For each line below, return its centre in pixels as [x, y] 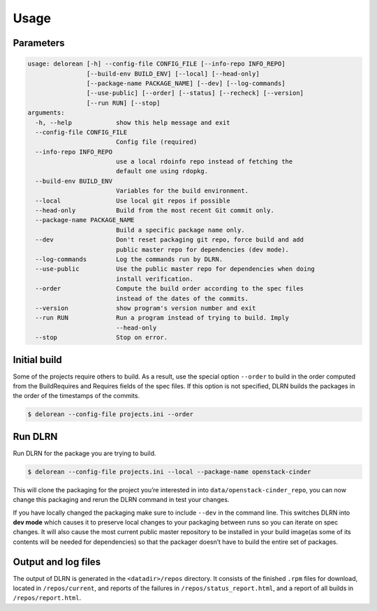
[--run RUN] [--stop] [123, 103]
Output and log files [57, 562]
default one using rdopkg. [162, 171]
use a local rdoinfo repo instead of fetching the [204, 162]
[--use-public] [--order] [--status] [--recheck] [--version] [195, 93]
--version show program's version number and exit [146, 308]
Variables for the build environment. [182, 191]
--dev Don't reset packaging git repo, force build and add [169, 240]
